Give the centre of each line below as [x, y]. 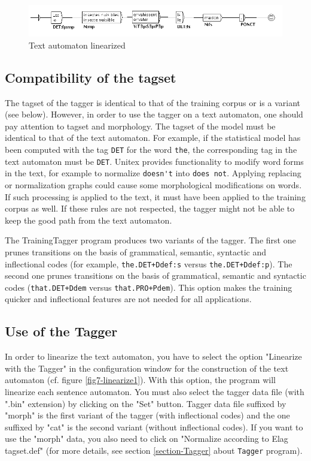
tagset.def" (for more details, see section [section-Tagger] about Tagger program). [154, 450]
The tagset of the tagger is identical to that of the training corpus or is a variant [153, 102]
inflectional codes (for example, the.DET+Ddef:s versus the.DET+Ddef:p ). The [149, 263]
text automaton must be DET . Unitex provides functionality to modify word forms [154, 161]
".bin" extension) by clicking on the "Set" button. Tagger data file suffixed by [146, 403]
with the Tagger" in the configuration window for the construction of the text [147, 368]
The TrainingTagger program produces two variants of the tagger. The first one [150, 240]
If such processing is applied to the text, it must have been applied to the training [155, 196]
